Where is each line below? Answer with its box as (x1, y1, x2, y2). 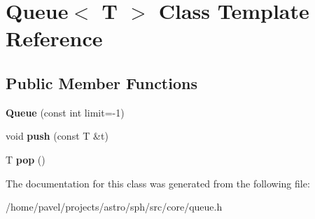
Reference (6, 24, 103, 53)
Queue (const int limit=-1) (6, 105, 125, 119)
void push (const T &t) (6, 128, 108, 143)
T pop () (6, 152, 45, 166)
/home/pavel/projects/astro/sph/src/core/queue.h (6, 199, 223, 214)
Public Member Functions (6, 72, 197, 93)
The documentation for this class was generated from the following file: (6, 175, 310, 190)
